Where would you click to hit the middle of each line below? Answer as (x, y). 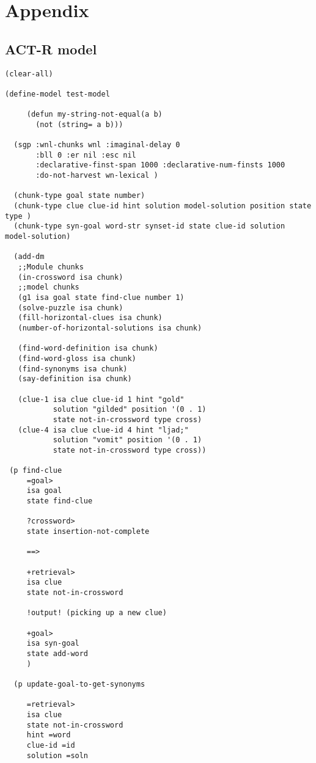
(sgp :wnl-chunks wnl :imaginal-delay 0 (97, 145)
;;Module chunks (51, 267)
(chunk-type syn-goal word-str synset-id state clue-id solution (149, 226)
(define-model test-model (57, 94)
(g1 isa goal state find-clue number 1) (101, 298)
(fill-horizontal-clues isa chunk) (90, 318)
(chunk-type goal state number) (79, 196)
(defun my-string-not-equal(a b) (94, 115)
